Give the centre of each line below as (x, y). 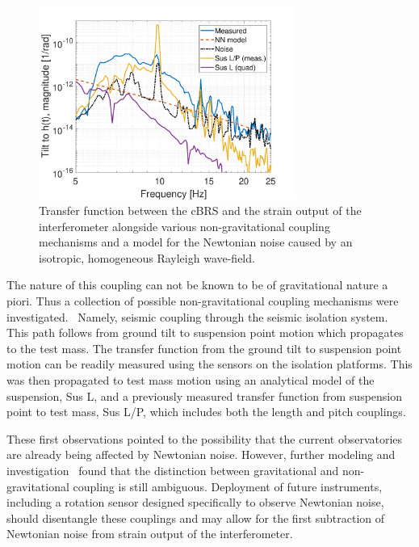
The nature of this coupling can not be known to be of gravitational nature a (197, 285)
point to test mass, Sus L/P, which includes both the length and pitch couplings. (206, 412)
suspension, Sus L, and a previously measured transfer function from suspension (205, 396)
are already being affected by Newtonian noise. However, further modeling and (201, 454)
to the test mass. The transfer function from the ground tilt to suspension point (204, 348)
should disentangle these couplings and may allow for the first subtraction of (196, 518)
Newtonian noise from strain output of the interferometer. (150, 534)
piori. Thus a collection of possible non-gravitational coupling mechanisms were (203, 301)
